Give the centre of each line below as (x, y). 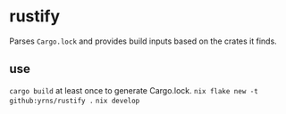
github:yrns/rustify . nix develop (75, 101)
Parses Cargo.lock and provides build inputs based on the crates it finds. (143, 41)
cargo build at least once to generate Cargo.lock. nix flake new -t (134, 90)
